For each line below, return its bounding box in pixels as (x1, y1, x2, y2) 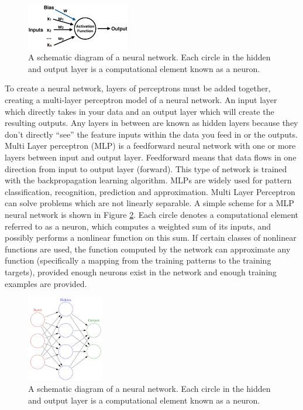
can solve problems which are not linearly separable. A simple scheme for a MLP (5, 197, 294, 209)
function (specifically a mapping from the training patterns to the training (5, 254, 271, 266)
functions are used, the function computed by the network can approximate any (5, 242, 291, 255)
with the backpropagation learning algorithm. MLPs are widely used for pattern (5, 174, 292, 186)
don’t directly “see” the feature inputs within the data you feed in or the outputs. (5, 128, 298, 140)
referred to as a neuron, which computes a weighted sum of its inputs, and (5, 220, 271, 232)
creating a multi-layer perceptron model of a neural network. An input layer (5, 94, 277, 106)
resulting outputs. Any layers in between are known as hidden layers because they (5, 117, 298, 129)
